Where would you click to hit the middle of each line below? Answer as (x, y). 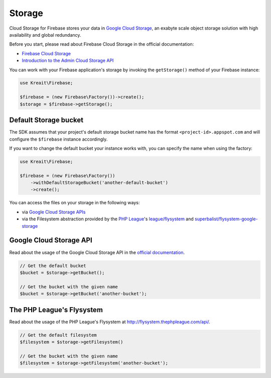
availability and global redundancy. (45, 35)
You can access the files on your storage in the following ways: (75, 203)
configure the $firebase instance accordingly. (58, 139)
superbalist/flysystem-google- (226, 219)
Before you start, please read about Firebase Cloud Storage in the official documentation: (102, 44)
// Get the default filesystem (58, 335)
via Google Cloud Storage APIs (54, 212)
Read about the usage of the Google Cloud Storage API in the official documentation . (97, 252)
